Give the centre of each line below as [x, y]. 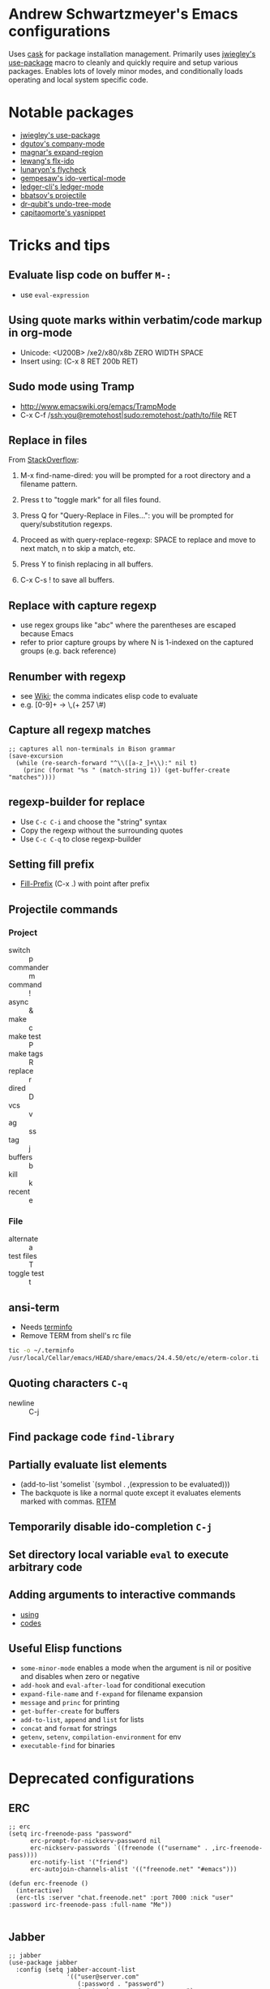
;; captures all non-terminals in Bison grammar [92, 749]
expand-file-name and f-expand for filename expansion [111, 1694]
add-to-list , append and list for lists [82, 1720]
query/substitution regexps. [66, 524]
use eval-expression [54, 295]
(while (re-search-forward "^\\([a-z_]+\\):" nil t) [107, 763]
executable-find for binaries [67, 1746]
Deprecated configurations [101, 1778]
